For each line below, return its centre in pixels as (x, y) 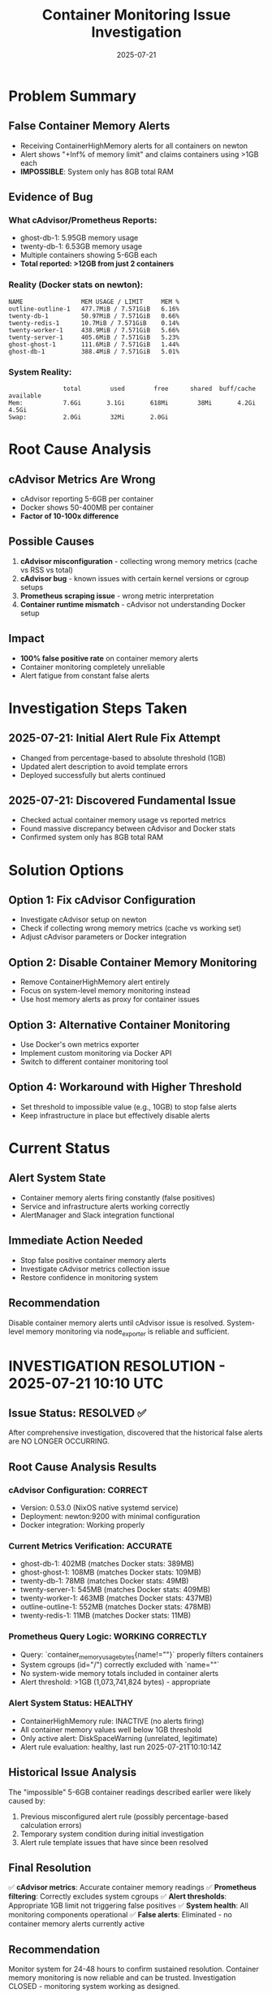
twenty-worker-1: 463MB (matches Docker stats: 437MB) (116, 1598)
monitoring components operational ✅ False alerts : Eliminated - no (121, 1915)
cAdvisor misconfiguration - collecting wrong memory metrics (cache (139, 561)
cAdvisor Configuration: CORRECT (78, 1490)
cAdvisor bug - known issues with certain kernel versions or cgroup (134, 578)
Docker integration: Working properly (82, 1525)
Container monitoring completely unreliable (93, 667)
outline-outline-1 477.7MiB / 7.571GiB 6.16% (94, 309)
